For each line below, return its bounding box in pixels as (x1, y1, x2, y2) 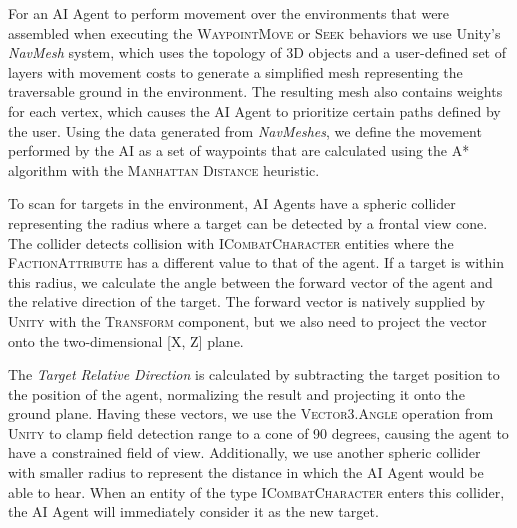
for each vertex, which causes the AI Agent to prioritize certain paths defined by (8, 100, 501, 121)
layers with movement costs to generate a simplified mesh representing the (8, 61, 463, 82)
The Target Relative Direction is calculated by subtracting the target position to (8, 364, 500, 385)
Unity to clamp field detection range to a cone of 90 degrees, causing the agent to (8, 422, 509, 443)
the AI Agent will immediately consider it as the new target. (8, 501, 379, 522)
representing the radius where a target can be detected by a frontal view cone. (8, 212, 488, 233)
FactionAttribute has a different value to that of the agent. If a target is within (8, 252, 504, 273)
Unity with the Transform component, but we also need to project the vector (8, 310, 487, 331)
